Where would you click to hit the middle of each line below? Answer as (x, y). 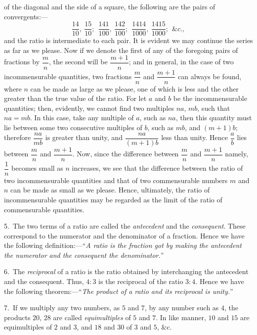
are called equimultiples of (92, 317)
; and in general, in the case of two (181, 62)
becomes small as (37, 168)
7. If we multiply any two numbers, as (62, 308)
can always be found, (210, 76)
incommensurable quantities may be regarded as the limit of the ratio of (113, 199)
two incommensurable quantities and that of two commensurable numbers (116, 180)
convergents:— (26, 16)
